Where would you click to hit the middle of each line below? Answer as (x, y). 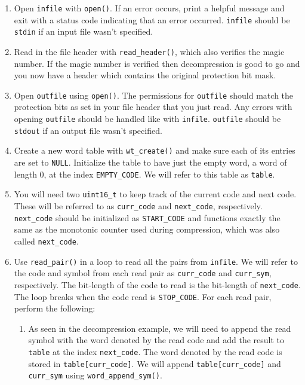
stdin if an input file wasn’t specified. (84, 31)
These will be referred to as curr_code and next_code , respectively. (138, 206)
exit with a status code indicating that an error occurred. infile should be (152, 19)
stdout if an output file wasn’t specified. (88, 130)
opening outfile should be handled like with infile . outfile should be (147, 119)
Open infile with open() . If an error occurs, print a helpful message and (149, 8)
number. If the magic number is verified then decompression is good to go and (157, 63)
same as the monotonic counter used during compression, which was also (147, 229)
